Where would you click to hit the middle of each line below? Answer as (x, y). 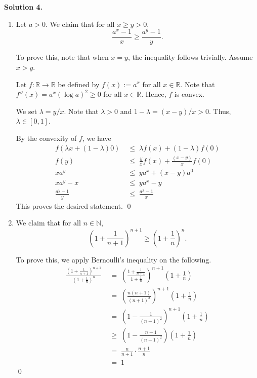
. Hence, (154, 94)
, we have (97, 138)
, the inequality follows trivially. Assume (190, 57)
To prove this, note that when (62, 57)
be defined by (79, 84)
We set (27, 111)
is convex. (189, 94)
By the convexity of (46, 138)
